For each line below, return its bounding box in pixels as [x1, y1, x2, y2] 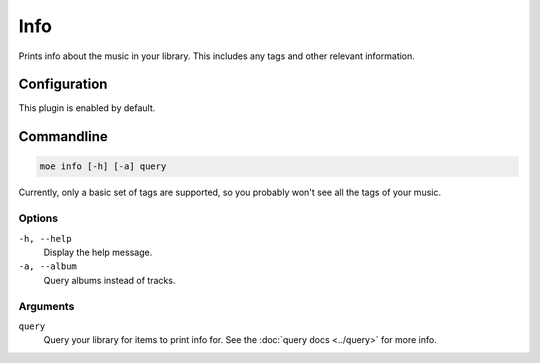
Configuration [18, 76, 108, 93]
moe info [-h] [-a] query [39, 161, 167, 172]
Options [18, 211, 59, 225]
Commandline [18, 128, 109, 145]
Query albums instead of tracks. [43, 274, 176, 286]
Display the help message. [43, 246, 153, 258]
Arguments [18, 299, 75, 313]
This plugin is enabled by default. [18, 102, 156, 114]
